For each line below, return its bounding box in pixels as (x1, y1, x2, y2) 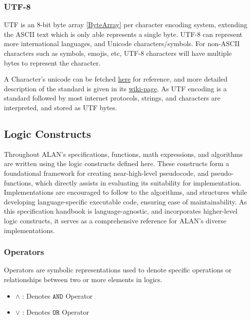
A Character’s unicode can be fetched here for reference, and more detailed (4, 74, 228, 84)
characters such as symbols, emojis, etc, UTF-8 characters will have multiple (4, 48, 232, 58)
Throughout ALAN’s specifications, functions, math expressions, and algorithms (4, 149, 243, 159)
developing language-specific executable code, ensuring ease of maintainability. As (4, 196, 247, 206)
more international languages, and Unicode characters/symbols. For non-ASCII (4, 38, 240, 49)
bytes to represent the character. (4, 57, 101, 67)
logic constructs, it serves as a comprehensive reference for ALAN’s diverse (4, 215, 227, 225)
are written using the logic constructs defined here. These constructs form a (4, 158, 230, 168)
